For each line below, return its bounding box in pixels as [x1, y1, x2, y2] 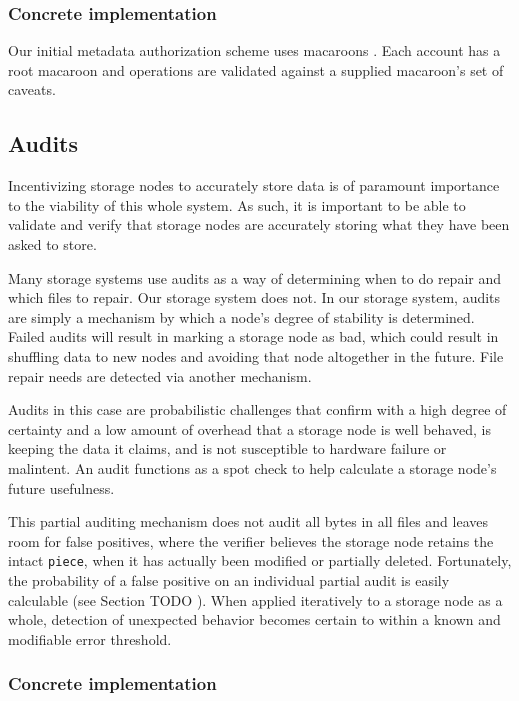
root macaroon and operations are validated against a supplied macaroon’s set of [8, 59, 504, 80]
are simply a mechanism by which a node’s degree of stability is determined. [8, 306, 475, 327]
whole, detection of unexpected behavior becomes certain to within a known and [8, 609, 501, 630]
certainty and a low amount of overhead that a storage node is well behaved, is [8, 418, 491, 439]
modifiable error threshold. [8, 628, 172, 649]
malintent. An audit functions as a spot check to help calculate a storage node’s [8, 457, 497, 478]
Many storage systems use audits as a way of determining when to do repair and [8, 267, 501, 288]
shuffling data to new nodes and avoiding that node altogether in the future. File [8, 345, 504, 366]
